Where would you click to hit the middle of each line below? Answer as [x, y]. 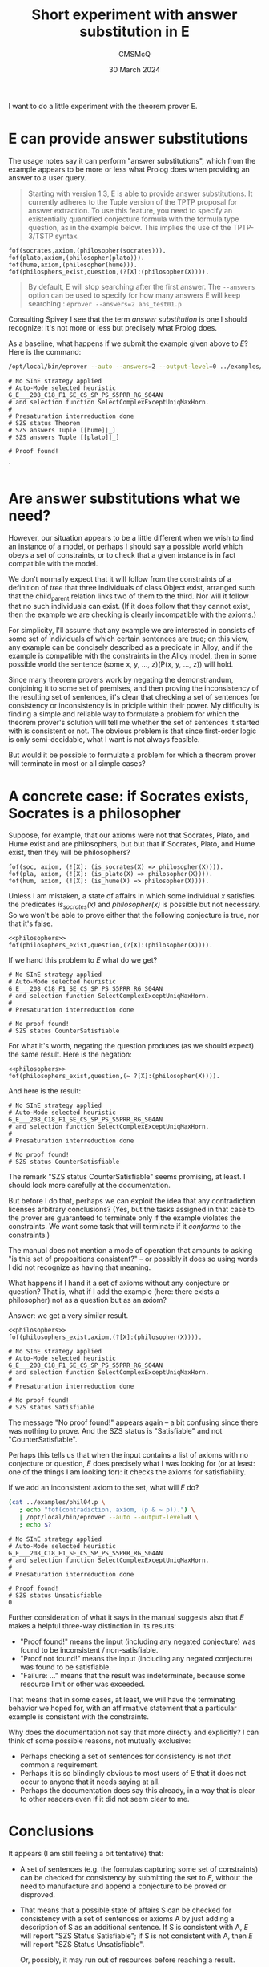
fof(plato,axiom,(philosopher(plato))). [77, 258]
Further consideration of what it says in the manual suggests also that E [126, 1617]
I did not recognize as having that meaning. [80, 1267]
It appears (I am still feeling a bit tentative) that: [86, 1853]
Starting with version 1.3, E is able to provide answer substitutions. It [140, 193]
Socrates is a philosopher [95, 813]
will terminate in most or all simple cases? [77, 764]
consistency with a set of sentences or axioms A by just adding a [127, 1918]
